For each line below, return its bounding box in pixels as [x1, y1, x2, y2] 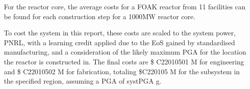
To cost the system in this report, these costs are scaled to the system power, [4, 28, 236, 38]
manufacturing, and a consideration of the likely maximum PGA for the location [4, 47, 247, 57]
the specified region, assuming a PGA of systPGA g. [4, 76, 162, 86]
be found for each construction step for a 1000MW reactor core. [4, 11, 196, 21]
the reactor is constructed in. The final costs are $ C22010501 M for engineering [4, 56, 244, 66]
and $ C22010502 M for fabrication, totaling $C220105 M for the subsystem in [4, 66, 240, 76]
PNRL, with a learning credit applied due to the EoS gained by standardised [4, 37, 235, 47]
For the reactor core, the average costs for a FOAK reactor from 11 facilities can [4, 1, 246, 11]
